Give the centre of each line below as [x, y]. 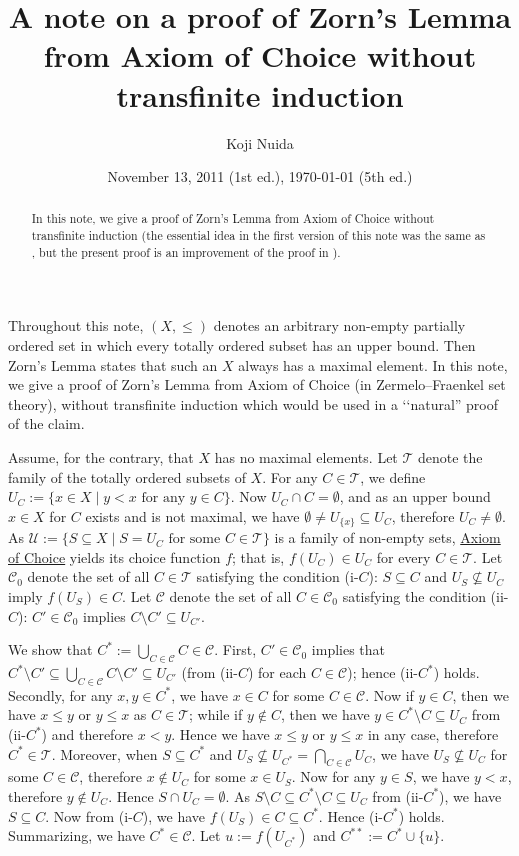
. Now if [389, 694]
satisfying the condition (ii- [425, 596]
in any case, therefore [433, 734]
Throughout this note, [76, 325]
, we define [393, 476]
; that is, [258, 556]
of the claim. [46, 423]
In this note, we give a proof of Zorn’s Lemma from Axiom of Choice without [233, 218]
